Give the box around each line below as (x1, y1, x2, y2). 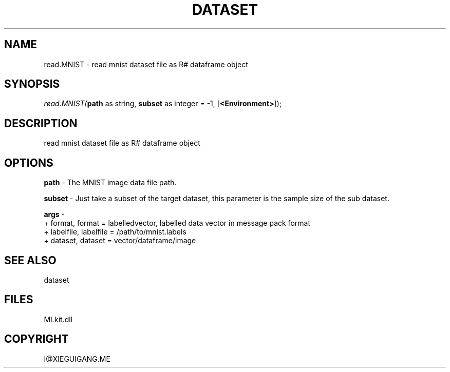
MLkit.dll (44, 315, 72, 324)
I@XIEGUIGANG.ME (44, 354, 110, 363)
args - (44, 210, 65, 219)
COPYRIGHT (4, 332, 69, 346)
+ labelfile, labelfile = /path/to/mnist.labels (44, 227, 186, 237)
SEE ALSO (4, 253, 57, 267)
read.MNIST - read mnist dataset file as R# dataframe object (44, 60, 248, 69)
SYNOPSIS (4, 77, 60, 91)
